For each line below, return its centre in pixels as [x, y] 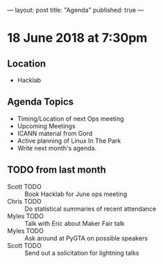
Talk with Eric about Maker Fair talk [75, 223]
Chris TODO [24, 201]
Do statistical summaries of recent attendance [91, 209]
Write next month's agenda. [57, 148]
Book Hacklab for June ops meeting [76, 194]
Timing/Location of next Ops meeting [70, 118]
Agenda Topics [41, 102]
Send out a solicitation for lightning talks [82, 253]
